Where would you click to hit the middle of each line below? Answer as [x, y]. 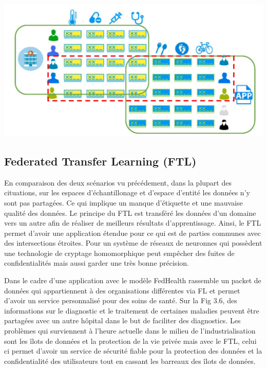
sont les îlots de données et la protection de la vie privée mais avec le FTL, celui [130, 341]
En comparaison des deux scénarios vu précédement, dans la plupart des [118, 182]
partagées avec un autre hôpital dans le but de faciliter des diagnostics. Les [122, 320]
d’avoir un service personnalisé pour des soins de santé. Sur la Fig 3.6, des [121, 300]
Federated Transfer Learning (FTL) [100, 161]
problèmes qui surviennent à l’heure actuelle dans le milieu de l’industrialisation [130, 331]
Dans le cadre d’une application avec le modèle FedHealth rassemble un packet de [133, 280]
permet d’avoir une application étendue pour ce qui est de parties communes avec [132, 233]
